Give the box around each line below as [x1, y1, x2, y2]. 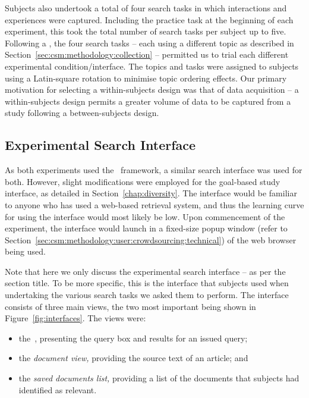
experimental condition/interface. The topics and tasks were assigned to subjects [5, 59, 299, 72]
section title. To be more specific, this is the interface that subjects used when [5, 277, 289, 289]
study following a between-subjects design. [5, 106, 159, 119]
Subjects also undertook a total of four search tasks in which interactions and [5, 2, 287, 14]
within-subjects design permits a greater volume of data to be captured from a [5, 95, 291, 107]
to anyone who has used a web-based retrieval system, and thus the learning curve [5, 198, 304, 211]
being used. [5, 245, 46, 258]
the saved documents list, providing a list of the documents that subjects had [18, 372, 299, 384]
